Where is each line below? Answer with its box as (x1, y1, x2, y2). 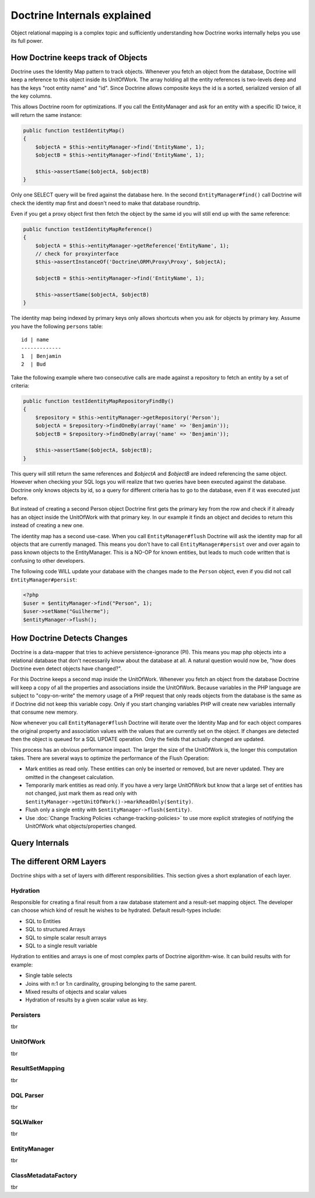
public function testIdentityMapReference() (23, 226, 153, 232)
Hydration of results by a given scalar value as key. (25, 996, 148, 1003)
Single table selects (25, 972, 73, 979)
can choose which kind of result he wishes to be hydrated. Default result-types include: (10, 907, 222, 914)
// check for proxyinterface (35, 250, 119, 257)
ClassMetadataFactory (10, 1171, 78, 1179)
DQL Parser (10, 1091, 44, 1099)
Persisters (10, 1011, 41, 1019)
